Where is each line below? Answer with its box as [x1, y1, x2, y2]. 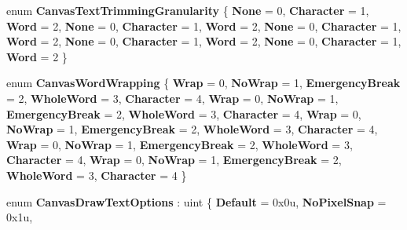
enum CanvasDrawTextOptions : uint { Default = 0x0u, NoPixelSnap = [6, 193, 387, 210]
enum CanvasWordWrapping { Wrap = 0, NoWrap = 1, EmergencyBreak [6, 75, 401, 91]
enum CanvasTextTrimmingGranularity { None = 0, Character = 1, [6, 2, 369, 18]
